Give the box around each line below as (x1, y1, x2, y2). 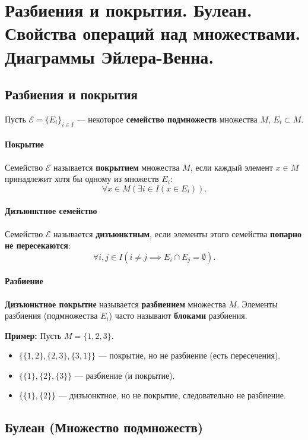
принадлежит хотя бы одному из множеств (5, 172, 159, 185)
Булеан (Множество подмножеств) (5, 418, 204, 436)
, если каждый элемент (190, 161, 273, 173)
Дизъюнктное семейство (5, 205, 97, 217)
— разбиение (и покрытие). (74, 369, 175, 381)
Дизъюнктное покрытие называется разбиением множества (5, 297, 226, 310)
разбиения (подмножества (5, 309, 98, 322)
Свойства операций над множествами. (5, 21, 301, 45)
